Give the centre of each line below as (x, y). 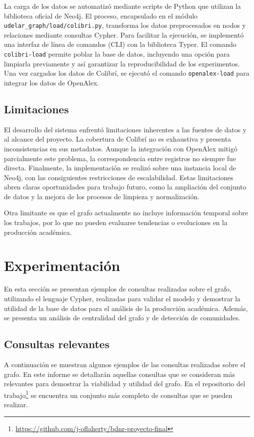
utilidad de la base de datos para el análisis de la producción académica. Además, (126, 308)
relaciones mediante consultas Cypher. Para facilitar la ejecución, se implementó (124, 34)
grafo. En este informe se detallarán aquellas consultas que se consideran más (120, 374)
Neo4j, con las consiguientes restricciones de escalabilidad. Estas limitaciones (119, 177)
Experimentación (62, 265)
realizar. (16, 404)
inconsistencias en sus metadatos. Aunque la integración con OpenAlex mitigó (121, 148)
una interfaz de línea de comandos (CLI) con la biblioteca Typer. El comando (120, 44)
